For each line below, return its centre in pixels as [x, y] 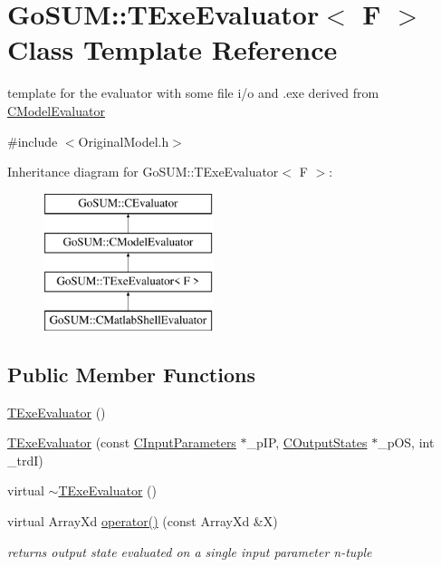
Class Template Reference [173, 49]
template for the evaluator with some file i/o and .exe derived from [193, 93]
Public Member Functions [131, 374]
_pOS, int [406, 442]
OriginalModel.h [124, 141]
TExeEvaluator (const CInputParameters [122, 442]
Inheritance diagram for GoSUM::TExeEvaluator [143, 172]
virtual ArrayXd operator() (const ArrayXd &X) [143, 521]
